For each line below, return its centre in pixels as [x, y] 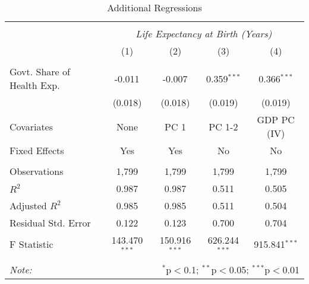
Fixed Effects [37, 150]
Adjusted [28, 205]
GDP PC [276, 119]
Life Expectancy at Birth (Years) [204, 33]
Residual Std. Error [50, 223]
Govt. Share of [40, 71]
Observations [37, 171]
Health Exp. [35, 85]
